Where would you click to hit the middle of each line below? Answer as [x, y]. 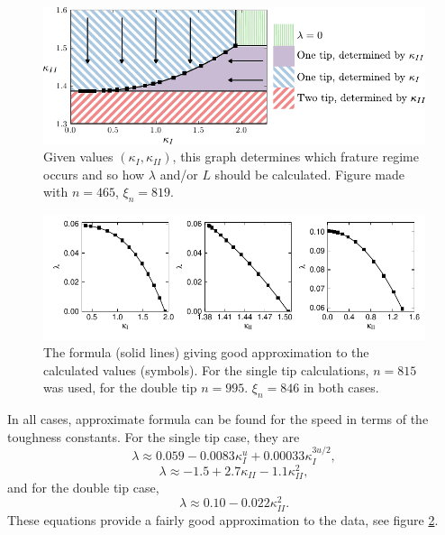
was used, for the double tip [120, 387]
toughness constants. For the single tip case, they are [154, 436]
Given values [78, 157]
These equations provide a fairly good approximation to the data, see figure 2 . [223, 519]
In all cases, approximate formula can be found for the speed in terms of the [218, 419]
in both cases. [341, 387]
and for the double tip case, [83, 487]
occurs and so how [94, 174]
